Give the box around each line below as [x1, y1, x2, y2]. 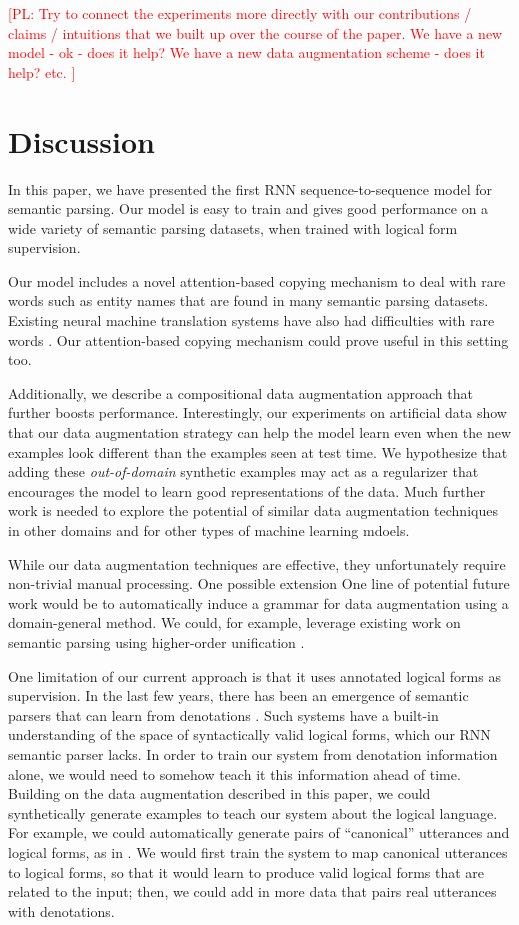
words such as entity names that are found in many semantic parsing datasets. [8, 290, 489, 311]
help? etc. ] [8, 61, 76, 82]
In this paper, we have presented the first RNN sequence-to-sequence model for [8, 178, 493, 199]
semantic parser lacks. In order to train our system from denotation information [8, 743, 498, 764]
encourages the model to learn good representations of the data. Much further [8, 480, 486, 501]
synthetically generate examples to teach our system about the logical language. [8, 802, 498, 823]
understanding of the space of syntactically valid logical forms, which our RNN [8, 724, 491, 745]
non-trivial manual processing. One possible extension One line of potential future [8, 573, 510, 594]
